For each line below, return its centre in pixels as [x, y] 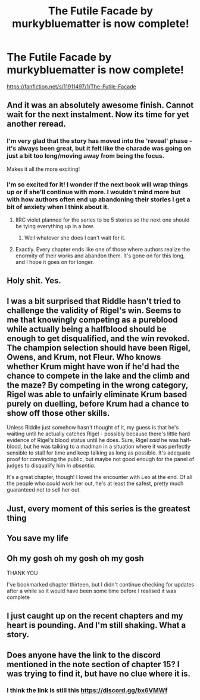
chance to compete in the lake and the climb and [98, 375]
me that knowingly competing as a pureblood [92, 320]
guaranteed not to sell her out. [44, 490]
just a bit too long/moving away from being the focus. [86, 156]
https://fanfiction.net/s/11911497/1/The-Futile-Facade [71, 86]
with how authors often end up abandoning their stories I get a [99, 199]
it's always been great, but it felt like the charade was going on [99, 149]
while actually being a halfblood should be [87, 329]
